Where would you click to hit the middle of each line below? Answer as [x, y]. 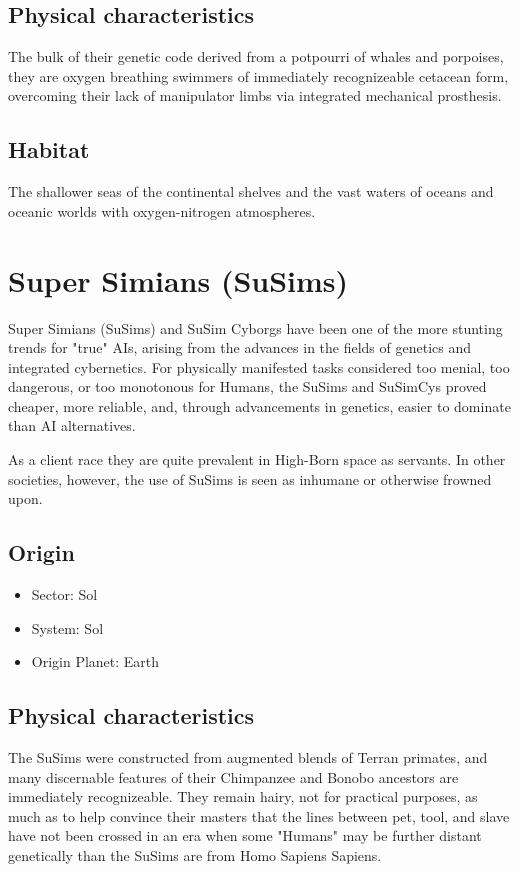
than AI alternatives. [72, 425]
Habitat [49, 149]
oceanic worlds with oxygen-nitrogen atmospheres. [162, 210]
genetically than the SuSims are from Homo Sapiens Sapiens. [195, 855]
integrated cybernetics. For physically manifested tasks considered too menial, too [259, 366]
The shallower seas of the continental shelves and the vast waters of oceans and [251, 191]
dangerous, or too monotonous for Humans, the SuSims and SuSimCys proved [247, 386]
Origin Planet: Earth [95, 661]
